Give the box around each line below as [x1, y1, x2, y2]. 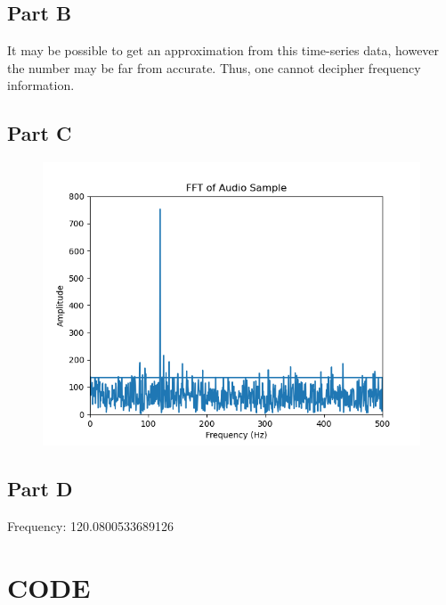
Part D [7, 475, 73, 503]
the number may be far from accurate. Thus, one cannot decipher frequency [7, 58, 421, 77]
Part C [7, 119, 72, 147]
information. [7, 76, 75, 94]
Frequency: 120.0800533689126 [7, 516, 174, 535]
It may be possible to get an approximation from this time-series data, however [7, 41, 440, 60]
